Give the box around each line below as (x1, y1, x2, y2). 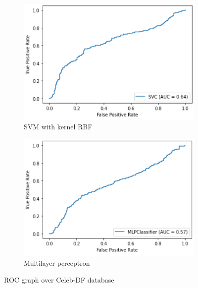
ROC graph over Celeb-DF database (4, 274, 114, 285)
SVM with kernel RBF (24, 121, 93, 132)
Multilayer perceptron (24, 258, 90, 268)
